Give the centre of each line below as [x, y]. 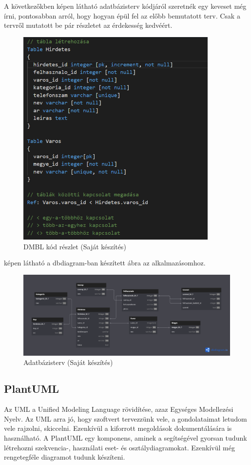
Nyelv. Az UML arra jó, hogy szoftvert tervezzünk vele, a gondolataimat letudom [125, 418]
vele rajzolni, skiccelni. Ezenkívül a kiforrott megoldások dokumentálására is [118, 428]
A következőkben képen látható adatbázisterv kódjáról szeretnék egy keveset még [125, 6]
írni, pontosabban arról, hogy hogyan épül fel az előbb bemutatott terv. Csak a [122, 15]
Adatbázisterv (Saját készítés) [68, 362]
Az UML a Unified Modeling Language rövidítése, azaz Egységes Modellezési [119, 409]
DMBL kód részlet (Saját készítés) [75, 246]
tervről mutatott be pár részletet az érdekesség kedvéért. [88, 25]
